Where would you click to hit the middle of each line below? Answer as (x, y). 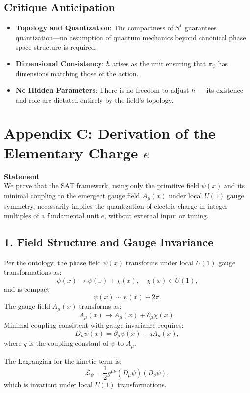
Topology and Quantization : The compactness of (94, 28)
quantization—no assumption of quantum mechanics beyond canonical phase (131, 37)
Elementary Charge (71, 152)
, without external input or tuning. (156, 215)
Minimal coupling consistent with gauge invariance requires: (94, 325)
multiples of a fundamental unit (51, 215)
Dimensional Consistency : (60, 63)
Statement (22, 176)
